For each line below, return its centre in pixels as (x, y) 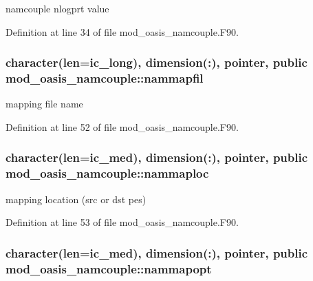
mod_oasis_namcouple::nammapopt (109, 268)
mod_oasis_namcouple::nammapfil (105, 78)
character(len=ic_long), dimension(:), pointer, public (156, 62)
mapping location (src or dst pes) (76, 199)
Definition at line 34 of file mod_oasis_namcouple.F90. (122, 31)
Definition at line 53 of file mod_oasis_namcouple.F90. (122, 222)
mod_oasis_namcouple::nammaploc (107, 173)
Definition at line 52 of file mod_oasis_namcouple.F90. (122, 126)
